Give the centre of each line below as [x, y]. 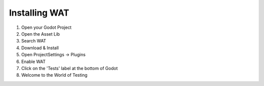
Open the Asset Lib [41, 34]
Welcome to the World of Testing [54, 75]
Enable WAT [33, 62]
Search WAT [34, 41]
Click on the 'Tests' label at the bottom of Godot [69, 68]
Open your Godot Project [46, 27]
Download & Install [40, 48]
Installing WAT [39, 13]
